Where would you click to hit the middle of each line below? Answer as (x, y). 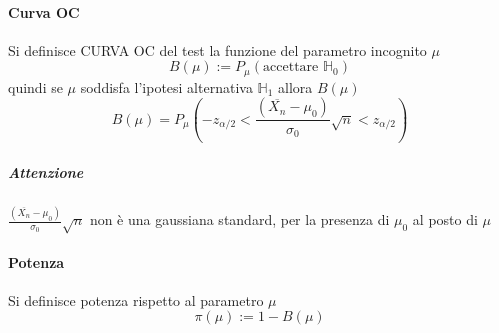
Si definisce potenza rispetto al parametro (136, 299)
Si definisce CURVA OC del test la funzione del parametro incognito (217, 49)
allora (295, 86)
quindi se (35, 86)
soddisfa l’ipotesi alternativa (166, 86)
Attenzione (46, 171)
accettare (291, 67)
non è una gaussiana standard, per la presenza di (239, 219)
